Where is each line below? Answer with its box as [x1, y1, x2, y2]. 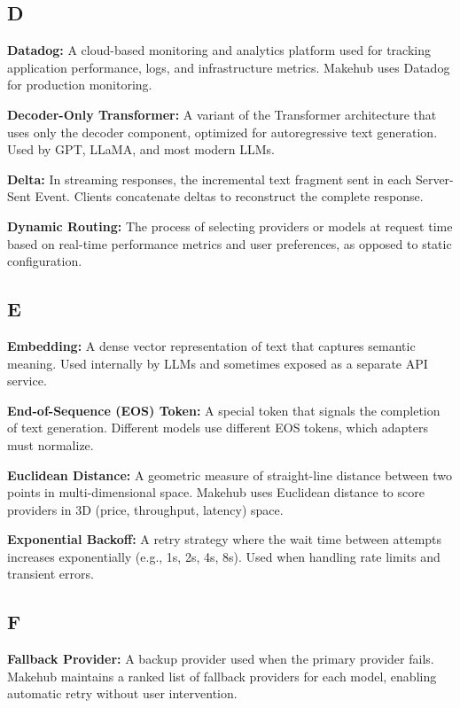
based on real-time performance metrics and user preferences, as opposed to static [7, 234, 452, 253]
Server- [415, 169, 454, 188]
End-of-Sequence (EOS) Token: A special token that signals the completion [7, 401, 441, 419]
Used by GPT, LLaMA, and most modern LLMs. [7, 140, 275, 159]
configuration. [7, 252, 82, 270]
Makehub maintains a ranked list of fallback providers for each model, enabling [7, 666, 437, 685]
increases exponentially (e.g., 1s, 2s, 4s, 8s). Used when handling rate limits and [7, 547, 441, 565]
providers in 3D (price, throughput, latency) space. [7, 500, 284, 518]
